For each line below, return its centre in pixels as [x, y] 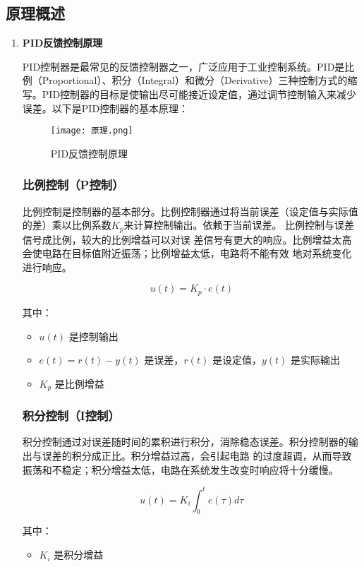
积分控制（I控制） [71, 416]
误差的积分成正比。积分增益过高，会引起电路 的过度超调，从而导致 [197, 455]
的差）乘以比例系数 [67, 225]
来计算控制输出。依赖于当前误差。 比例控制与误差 [239, 225]
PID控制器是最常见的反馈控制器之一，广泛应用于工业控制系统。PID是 [183, 66]
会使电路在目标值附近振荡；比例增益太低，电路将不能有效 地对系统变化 [187, 253]
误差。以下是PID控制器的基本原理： [105, 108]
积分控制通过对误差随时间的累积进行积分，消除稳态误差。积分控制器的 [185, 442]
